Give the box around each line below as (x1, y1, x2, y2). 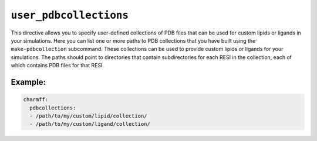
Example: (11, 77, 46, 87)
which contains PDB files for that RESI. (11, 62, 104, 69)
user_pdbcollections (11, 9, 129, 22)
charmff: (23, 97, 49, 103)
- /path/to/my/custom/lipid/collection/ (29, 112, 147, 119)
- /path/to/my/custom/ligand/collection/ (29, 121, 151, 128)
